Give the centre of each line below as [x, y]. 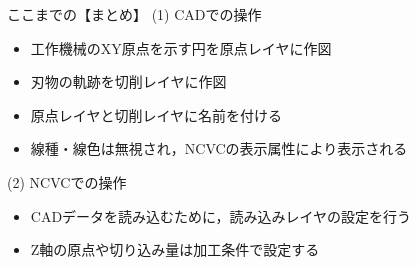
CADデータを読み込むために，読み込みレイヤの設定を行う [220, 215]
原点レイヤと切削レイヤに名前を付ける [156, 114]
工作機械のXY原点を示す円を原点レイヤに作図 [181, 47]
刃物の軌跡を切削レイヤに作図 [128, 81]
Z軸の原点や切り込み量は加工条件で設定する [175, 249]
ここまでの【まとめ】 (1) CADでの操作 [134, 14]
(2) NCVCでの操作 [67, 181]
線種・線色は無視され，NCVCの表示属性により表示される [219, 148]
